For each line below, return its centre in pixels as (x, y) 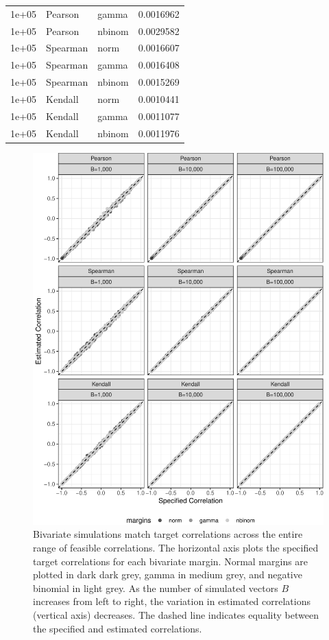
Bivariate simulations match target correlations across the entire (168, 534)
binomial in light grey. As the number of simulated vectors (156, 588)
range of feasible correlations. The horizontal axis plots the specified (176, 547)
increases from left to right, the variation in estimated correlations (172, 601)
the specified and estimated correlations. (118, 628)
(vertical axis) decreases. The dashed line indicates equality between (176, 614)
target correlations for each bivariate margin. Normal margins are (171, 561)
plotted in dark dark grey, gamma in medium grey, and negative (168, 574)
